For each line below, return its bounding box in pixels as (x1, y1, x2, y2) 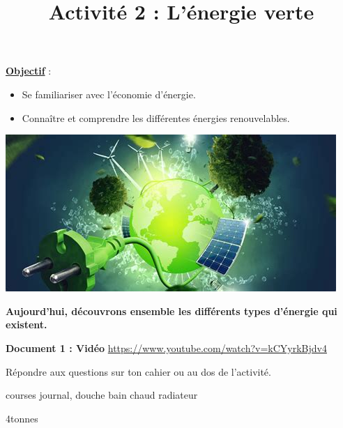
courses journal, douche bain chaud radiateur (6, 388, 198, 402)
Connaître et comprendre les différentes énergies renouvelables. (22, 110, 290, 125)
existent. (6, 317, 47, 332)
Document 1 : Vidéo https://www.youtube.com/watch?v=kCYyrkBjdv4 (6, 340, 327, 355)
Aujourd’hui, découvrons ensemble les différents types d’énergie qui (6, 303, 337, 318)
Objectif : (6, 63, 52, 78)
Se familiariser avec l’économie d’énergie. (22, 86, 196, 101)
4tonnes (6, 411, 38, 425)
